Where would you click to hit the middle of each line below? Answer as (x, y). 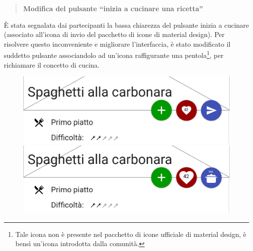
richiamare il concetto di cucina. (52, 64)
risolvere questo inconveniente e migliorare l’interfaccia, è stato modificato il (117, 44)
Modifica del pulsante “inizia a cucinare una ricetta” (113, 8)
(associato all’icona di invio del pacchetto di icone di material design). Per (114, 34)
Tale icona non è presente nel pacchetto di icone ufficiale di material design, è (131, 234)
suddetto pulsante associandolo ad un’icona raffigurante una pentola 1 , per (114, 54)
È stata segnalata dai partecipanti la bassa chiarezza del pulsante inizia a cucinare (126, 25)
